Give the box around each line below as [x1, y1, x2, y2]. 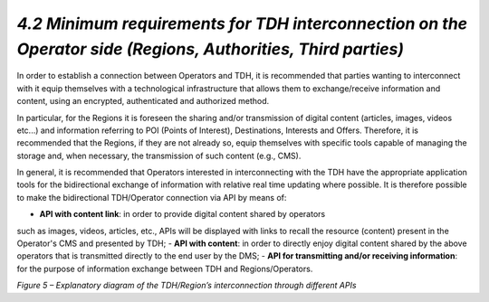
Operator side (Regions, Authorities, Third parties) [16, 39, 405, 59]
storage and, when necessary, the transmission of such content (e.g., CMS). [16, 150, 302, 161]
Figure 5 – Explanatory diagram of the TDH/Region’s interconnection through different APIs [16, 280, 357, 291]
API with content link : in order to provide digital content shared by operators [39, 209, 326, 220]
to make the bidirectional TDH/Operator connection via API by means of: [16, 192, 287, 203]
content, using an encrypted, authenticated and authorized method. [16, 96, 270, 107]
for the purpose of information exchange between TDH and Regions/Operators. [16, 263, 313, 274]
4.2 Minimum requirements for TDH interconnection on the [16, 14, 468, 33]
